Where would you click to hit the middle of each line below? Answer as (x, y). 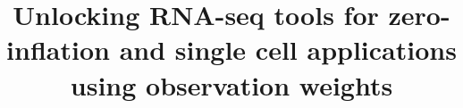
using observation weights (231, 84)
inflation (58, 50)
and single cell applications (288, 50)
